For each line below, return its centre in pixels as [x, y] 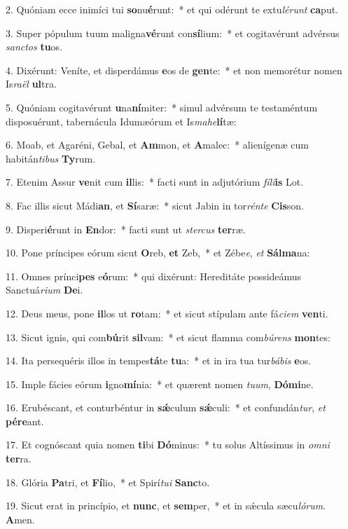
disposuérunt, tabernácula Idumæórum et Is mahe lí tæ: [121, 121]
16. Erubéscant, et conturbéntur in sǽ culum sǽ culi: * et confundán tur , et [166, 407]
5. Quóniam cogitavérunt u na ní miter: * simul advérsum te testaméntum [162, 107]
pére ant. [25, 421]
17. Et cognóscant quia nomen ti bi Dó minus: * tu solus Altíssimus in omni [168, 445]
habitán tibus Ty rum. [51, 158]
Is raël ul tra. [31, 84]
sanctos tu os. [34, 47]
